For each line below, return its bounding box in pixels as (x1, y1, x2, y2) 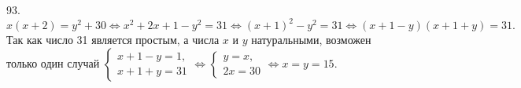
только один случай (6, 54, 100, 71)
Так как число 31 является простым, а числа (6, 31, 220, 48)
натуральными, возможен (251, 31, 371, 48)
